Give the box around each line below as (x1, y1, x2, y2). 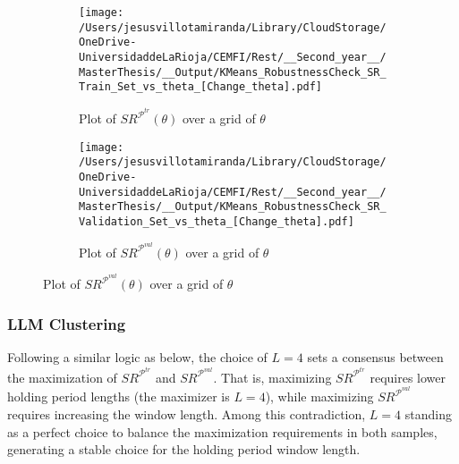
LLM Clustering (7, 312, 126, 334)
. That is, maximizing (213, 367, 332, 386)
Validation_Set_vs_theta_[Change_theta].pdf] (79, 215, 354, 228)
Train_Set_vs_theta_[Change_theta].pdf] (79, 80, 323, 94)
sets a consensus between (307, 348, 444, 367)
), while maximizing (265, 387, 374, 406)
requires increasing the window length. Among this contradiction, (7, 404, 366, 423)
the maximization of (7, 367, 117, 386)
